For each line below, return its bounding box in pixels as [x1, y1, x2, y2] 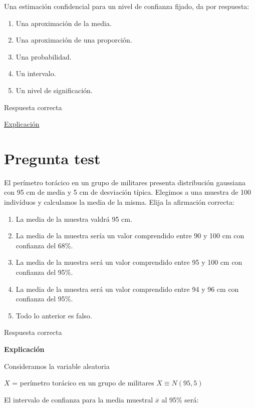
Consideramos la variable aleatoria [4, 360, 110, 371]
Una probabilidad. [16, 51, 72, 62]
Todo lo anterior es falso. [16, 310, 92, 320]
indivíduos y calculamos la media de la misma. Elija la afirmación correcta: [4, 197, 234, 207]
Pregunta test [4, 148, 101, 168]
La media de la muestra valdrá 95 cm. [16, 213, 132, 224]
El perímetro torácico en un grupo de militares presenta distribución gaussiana [4, 177, 245, 187]
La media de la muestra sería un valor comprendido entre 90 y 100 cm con [16, 230, 244, 241]
